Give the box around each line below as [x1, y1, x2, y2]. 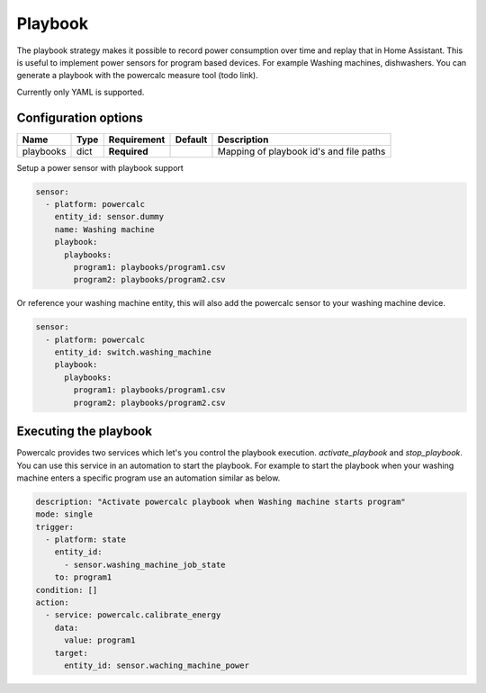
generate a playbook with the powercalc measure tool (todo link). [16, 70, 258, 81]
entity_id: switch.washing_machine [54, 347, 211, 357]
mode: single [35, 509, 94, 519]
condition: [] [35, 585, 98, 595]
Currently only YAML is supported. [16, 86, 145, 97]
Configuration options [16, 110, 144, 125]
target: [54, 648, 89, 658]
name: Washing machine [54, 224, 155, 234]
